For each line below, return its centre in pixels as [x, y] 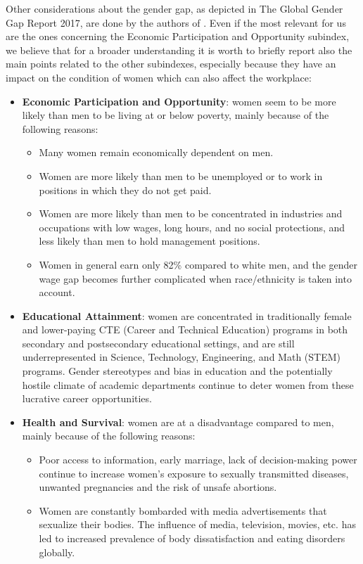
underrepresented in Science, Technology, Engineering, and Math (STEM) [181, 357]
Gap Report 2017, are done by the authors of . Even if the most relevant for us [176, 22]
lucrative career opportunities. [87, 398]
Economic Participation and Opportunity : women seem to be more [179, 101]
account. [57, 292]
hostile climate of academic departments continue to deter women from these [188, 384]
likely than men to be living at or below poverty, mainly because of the [176, 115]
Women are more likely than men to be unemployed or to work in [181, 175]
